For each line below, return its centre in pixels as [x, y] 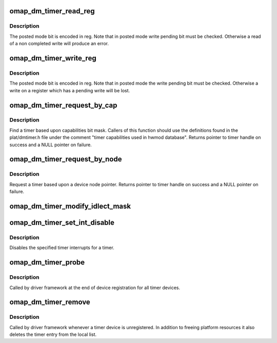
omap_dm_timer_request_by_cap [63, 105]
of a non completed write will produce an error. [59, 44]
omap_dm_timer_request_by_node [66, 159]
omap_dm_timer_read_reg [52, 11]
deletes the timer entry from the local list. [53, 335]
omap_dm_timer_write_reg [53, 58]
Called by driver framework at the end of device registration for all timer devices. [95, 288]
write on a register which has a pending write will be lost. [70, 90]
